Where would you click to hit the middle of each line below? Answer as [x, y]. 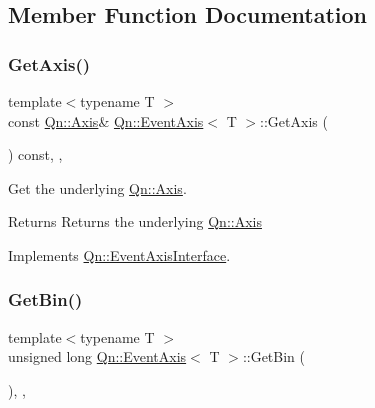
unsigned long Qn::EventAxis [97, 356]
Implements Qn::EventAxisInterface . [119, 254]
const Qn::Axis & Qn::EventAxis [106, 120]
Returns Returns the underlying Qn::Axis [135, 221]
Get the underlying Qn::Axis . [97, 187]
